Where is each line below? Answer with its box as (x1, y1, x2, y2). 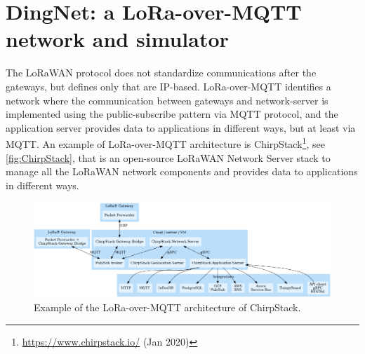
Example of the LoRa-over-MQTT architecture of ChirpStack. (34, 300, 301, 315)
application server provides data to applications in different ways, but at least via (6, 120, 356, 135)
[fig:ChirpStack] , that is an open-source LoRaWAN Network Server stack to (6, 150, 331, 165)
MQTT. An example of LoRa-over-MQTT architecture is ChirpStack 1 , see (6, 135, 325, 151)
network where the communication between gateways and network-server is (6, 93, 328, 107)
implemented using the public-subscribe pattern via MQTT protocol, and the (6, 107, 338, 121)
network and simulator (6, 25, 229, 53)
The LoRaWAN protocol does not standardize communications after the (6, 65, 317, 80)
